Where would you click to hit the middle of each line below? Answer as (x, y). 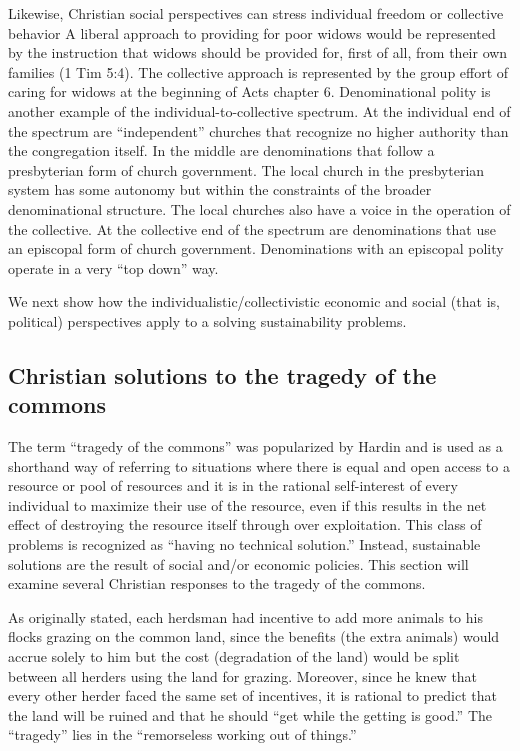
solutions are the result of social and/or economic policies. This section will (238, 563)
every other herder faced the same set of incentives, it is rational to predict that (252, 695)
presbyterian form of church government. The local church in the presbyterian (246, 169)
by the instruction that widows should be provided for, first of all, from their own (258, 52)
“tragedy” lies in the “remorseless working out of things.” (182, 734)
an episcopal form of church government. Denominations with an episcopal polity (256, 248)
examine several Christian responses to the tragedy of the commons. (217, 583)
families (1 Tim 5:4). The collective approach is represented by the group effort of (258, 71)
